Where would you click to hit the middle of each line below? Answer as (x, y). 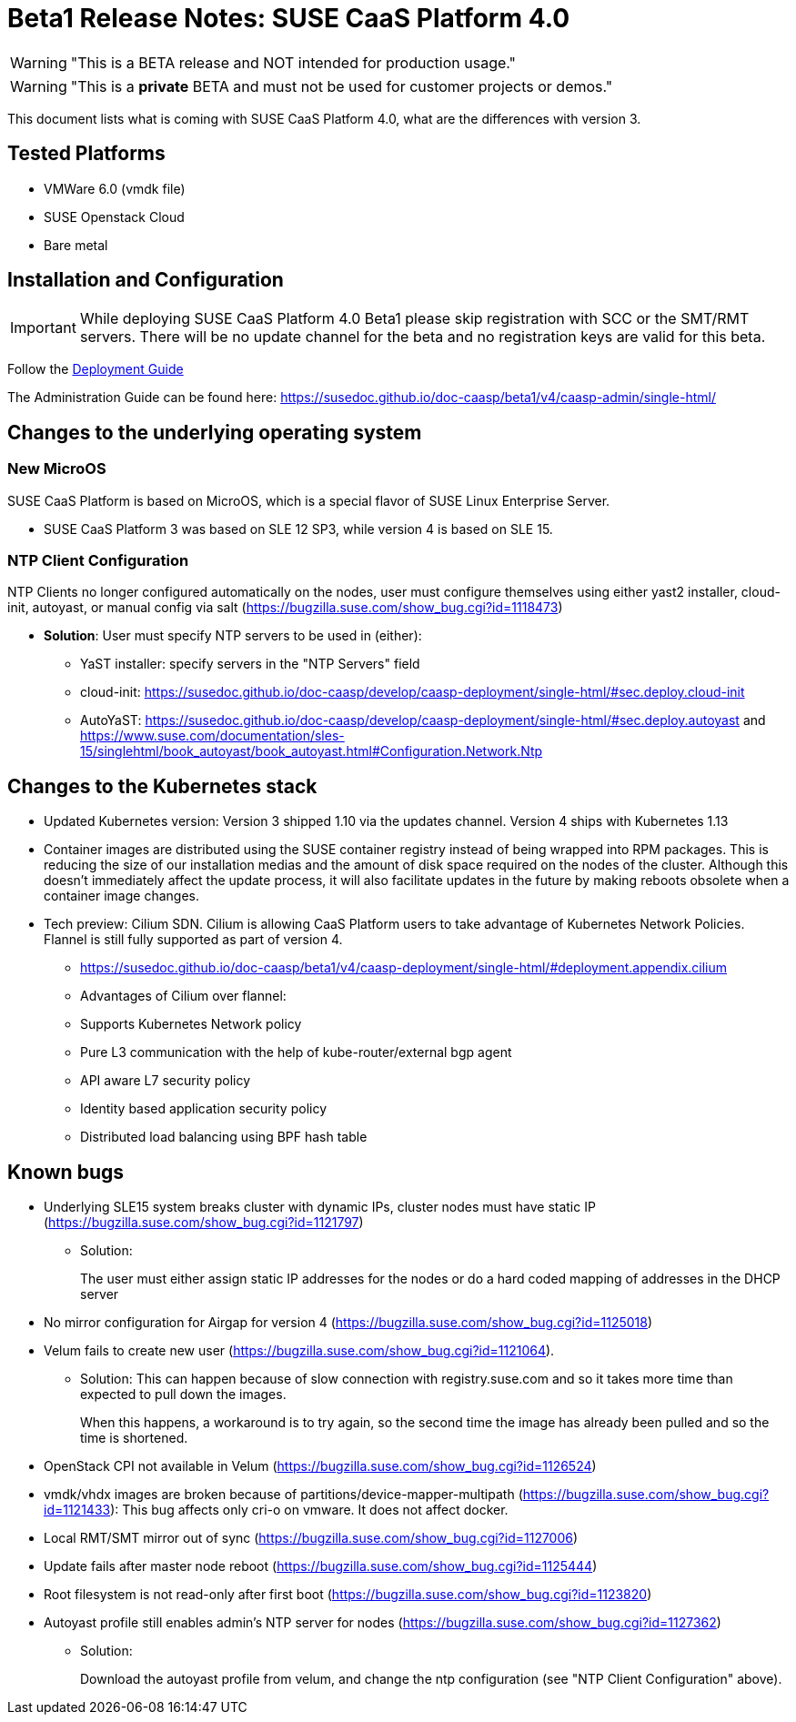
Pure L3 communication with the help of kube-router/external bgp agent (296, 1052)
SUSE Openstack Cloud (114, 217)
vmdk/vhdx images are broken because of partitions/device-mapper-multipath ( (283, 1495)
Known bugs (66, 1172)
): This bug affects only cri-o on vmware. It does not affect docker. (309, 1510)
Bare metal (76, 245)
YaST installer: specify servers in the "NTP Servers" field (250, 664)
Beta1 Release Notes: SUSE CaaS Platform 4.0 (289, 18)
